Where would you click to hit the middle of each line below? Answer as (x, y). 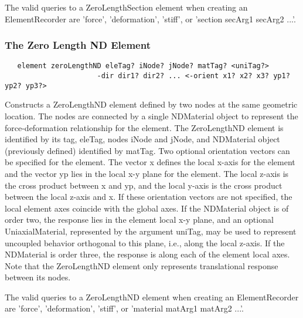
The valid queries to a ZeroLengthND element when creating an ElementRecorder (152, 297)
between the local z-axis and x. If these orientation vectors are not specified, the (149, 197)
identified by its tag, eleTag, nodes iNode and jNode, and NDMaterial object (142, 139)
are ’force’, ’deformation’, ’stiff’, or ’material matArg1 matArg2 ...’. (124, 308)
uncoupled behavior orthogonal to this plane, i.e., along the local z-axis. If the (145, 242)
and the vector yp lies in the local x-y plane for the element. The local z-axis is (147, 173)
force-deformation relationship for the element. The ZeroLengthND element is (144, 127)
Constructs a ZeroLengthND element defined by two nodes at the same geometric (151, 104)
